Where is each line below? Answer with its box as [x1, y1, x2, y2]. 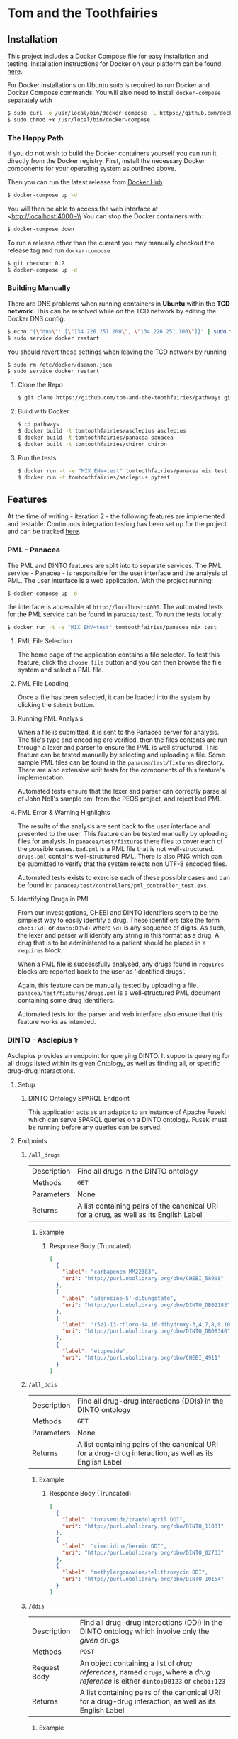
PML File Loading [17, 679, 69, 688]
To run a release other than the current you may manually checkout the [7, 238, 215, 247]
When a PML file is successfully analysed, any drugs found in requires [17, 960, 225, 969]
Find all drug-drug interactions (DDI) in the [79, 1617, 223, 1627]
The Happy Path [7, 133, 64, 143]
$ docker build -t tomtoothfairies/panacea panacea [17, 434, 174, 441]
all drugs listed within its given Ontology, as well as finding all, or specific [7, 1059, 221, 1067]
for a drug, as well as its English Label [77, 1209, 203, 1219]
